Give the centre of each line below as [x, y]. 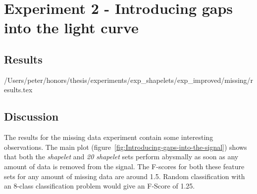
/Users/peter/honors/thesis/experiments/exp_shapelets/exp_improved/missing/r [129, 80]
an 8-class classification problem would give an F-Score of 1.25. [100, 186]
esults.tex [18, 90]
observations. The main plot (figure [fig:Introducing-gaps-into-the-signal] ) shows [126, 147]
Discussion [31, 116]
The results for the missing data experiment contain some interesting [109, 137]
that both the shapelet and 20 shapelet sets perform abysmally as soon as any [121, 157]
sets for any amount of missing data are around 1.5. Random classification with [125, 176]
